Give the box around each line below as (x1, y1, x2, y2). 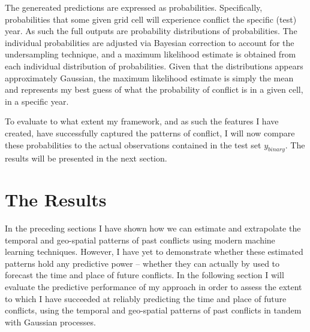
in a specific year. (5, 95, 69, 107)
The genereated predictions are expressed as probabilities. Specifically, (5, 1, 263, 13)
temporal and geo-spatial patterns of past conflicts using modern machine (5, 233, 275, 246)
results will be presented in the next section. (5, 152, 167, 165)
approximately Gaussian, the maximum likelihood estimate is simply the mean (5, 71, 294, 84)
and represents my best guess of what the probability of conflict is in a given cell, (5, 83, 303, 96)
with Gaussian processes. (5, 315, 96, 328)
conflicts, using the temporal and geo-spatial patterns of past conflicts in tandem (5, 304, 302, 316)
